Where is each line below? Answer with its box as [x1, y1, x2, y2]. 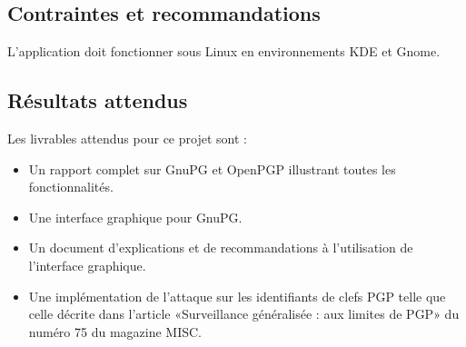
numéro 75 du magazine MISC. [28, 322, 203, 341]
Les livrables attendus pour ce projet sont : [7, 129, 247, 147]
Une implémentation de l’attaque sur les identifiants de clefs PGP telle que [28, 286, 446, 305]
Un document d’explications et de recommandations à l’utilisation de [28, 238, 413, 257]
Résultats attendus [7, 86, 188, 114]
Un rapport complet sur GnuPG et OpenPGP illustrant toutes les [28, 159, 396, 178]
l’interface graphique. [28, 255, 146, 274]
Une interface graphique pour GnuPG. [28, 207, 243, 226]
